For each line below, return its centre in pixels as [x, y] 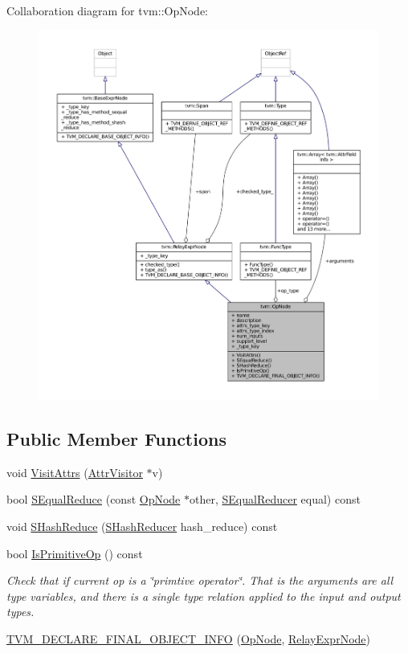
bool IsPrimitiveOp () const [75, 553]
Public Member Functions [116, 438]
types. [20, 612]
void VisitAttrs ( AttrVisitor [75, 472]
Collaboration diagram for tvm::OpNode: [108, 10]
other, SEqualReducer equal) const [275, 499]
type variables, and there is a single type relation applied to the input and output [204, 596]
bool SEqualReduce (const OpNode [94, 499]
